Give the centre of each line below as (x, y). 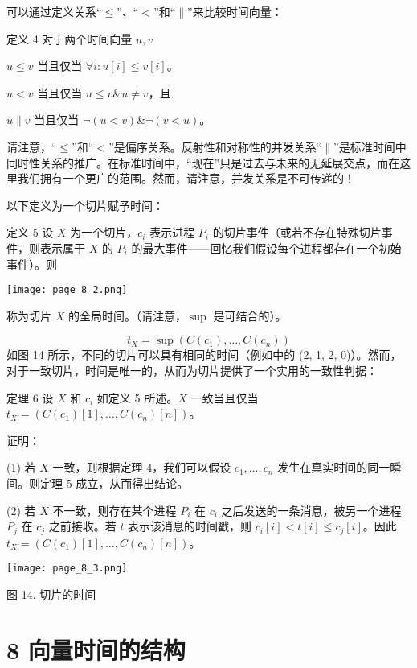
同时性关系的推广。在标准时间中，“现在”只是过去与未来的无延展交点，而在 (203, 162)
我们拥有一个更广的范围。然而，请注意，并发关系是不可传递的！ (186, 178)
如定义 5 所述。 (137, 397)
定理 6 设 (30, 397)
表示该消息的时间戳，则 (190, 526)
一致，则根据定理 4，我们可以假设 (142, 467)
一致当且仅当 (225, 397)
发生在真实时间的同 (328, 467)
